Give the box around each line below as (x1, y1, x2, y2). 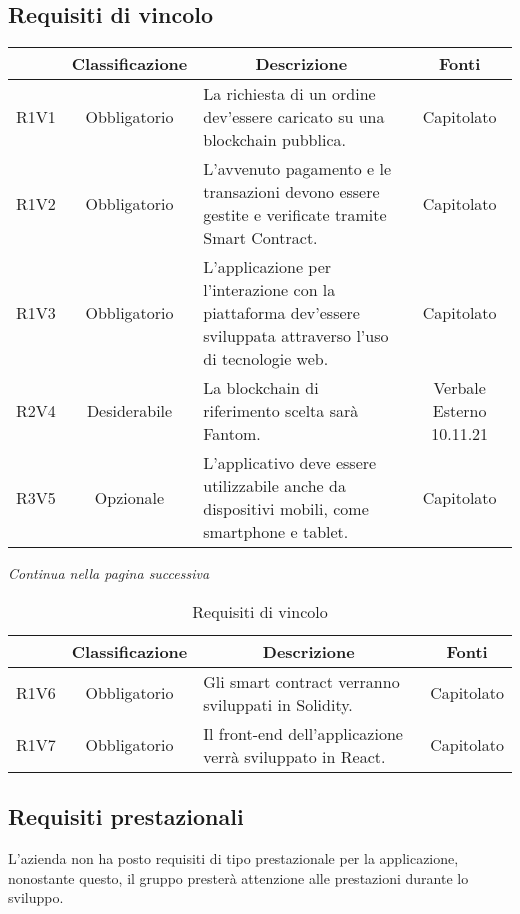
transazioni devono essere (203, 180, 380, 204)
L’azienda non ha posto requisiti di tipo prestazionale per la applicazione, (8, 848, 459, 868)
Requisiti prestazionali (8, 801, 244, 832)
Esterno (432, 399, 487, 423)
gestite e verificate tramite (203, 203, 387, 227)
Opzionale (94, 485, 165, 509)
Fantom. (203, 422, 261, 446)
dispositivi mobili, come (203, 497, 369, 521)
